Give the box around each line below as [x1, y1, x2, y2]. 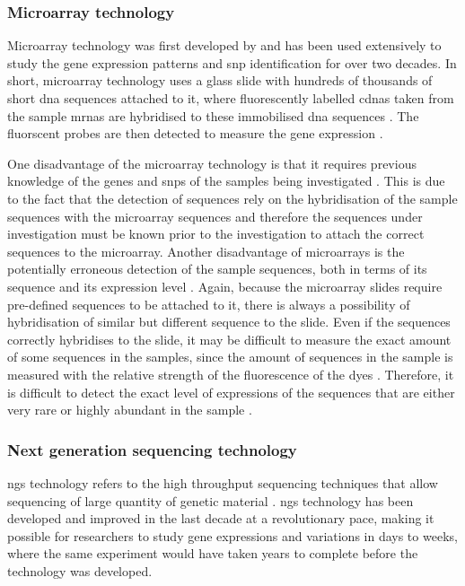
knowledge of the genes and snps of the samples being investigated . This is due [7, 171, 445, 190]
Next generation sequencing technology [7, 438, 297, 460]
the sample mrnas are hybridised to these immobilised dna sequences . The [7, 106, 419, 125]
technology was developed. [7, 561, 153, 580]
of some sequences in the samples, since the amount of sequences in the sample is [7, 347, 453, 366]
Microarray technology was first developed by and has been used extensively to [7, 36, 442, 55]
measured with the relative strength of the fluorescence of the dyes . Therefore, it [7, 364, 454, 383]
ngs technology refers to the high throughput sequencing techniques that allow [7, 473, 438, 492]
